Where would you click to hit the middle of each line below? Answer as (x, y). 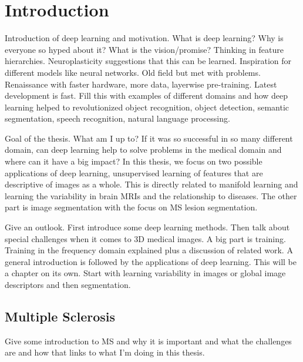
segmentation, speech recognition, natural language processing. (117, 118)
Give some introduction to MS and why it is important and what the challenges (148, 341)
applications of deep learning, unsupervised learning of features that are (134, 172)
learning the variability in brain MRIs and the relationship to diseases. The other (151, 195)
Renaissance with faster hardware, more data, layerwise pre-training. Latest (141, 84)
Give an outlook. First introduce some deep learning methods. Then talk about (147, 227)
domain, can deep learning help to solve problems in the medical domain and (143, 150)
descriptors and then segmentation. (68, 284)
